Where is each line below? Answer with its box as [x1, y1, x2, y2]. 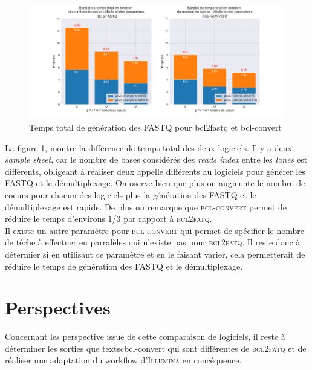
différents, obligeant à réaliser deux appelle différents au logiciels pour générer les [5, 164, 305, 177]
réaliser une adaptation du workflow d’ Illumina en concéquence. [5, 354, 242, 366]
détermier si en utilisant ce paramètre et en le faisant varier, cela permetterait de [5, 247, 305, 260]
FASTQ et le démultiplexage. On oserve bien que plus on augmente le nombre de [5, 177, 305, 189]
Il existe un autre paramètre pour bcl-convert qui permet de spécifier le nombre [5, 224, 305, 236]
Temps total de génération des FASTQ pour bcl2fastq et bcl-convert [29, 120, 282, 133]
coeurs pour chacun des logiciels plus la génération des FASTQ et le [5, 188, 256, 201]
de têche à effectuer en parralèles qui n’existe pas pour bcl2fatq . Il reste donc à [5, 236, 301, 248]
